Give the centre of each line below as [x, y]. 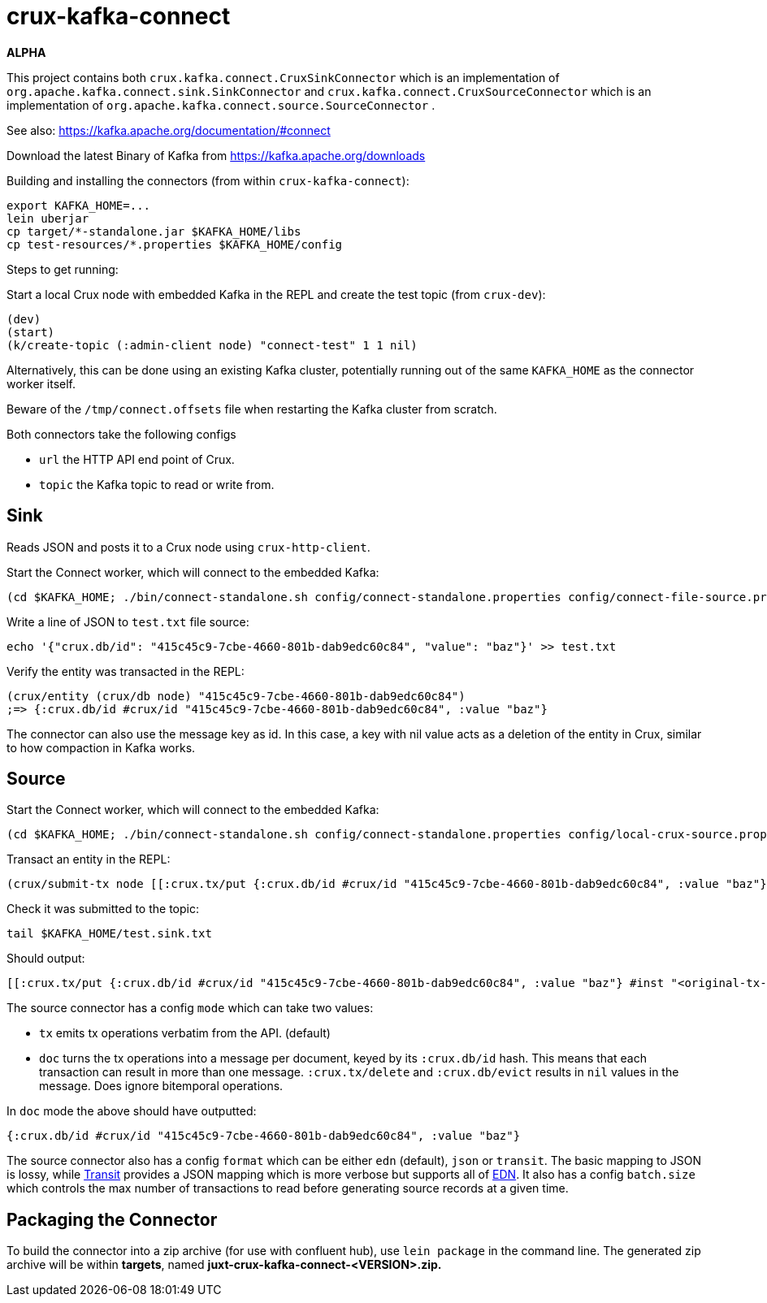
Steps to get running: [63, 269]
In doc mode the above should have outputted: [132, 1111]
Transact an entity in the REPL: [89, 859]
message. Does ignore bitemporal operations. [161, 1086]
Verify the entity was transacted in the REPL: [126, 671]
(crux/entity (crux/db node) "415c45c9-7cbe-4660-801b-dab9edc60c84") [236, 696]
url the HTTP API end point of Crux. [137, 459]
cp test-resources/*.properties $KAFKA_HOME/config [175, 244]
